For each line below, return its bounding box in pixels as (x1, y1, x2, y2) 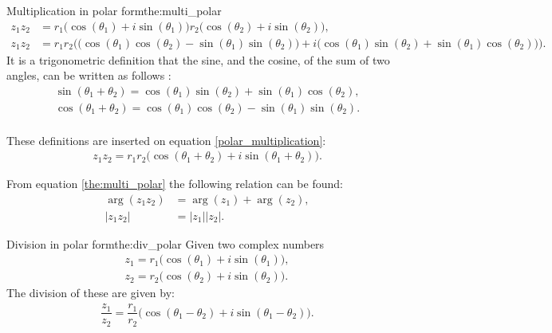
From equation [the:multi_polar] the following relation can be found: (6, 175, 343, 192)
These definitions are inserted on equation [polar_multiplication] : (6, 131, 326, 148)
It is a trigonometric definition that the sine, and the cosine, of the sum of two (6, 51, 390, 68)
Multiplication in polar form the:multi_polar (6, 2, 222, 18)
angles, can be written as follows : (6, 67, 172, 84)
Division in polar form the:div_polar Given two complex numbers (6, 235, 325, 252)
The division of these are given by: (6, 284, 175, 301)
